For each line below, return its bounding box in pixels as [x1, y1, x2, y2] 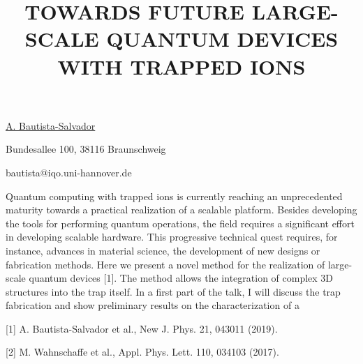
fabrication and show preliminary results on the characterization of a [6, 298, 299, 312]
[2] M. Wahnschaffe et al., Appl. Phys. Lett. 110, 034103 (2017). [6, 344, 279, 359]
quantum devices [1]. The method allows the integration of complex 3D [29, 271, 334, 285]
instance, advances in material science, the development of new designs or [6, 243, 320, 257]
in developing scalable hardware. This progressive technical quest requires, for [6, 229, 338, 244]
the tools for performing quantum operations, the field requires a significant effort [6, 215, 355, 230]
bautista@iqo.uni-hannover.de [6, 165, 132, 179]
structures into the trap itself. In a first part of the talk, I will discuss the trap [6, 284, 341, 298]
